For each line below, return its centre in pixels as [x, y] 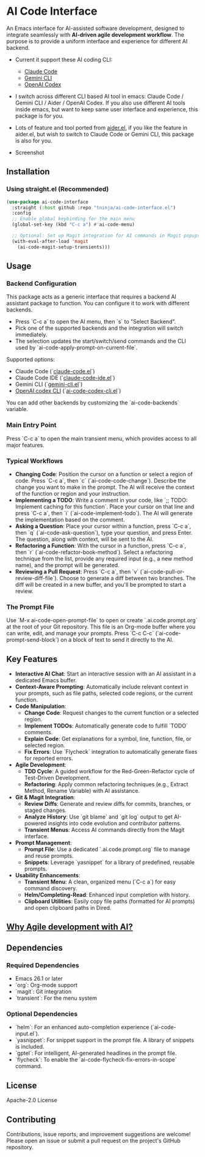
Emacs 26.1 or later [39, 979]
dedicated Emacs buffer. [46, 680]
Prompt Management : [43, 843]
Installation [28, 172]
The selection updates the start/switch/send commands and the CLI [100, 341]
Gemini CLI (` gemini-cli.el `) [49, 384]
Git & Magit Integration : [45, 797]
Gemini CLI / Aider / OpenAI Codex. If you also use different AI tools [100, 103]
